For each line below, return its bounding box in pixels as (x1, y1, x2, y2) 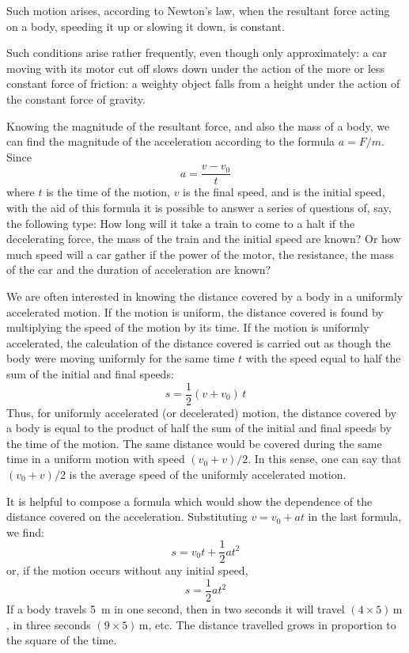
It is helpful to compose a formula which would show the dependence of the (6, 492, 373, 509)
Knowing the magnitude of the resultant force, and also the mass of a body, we (6, 117, 390, 134)
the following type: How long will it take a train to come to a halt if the (6, 215, 355, 231)
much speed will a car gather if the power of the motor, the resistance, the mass (6, 245, 394, 262)
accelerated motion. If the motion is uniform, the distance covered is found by (6, 303, 384, 320)
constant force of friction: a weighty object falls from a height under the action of (6, 75, 400, 92)
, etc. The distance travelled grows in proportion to (148, 616, 396, 632)
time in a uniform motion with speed (6, 450, 185, 467)
